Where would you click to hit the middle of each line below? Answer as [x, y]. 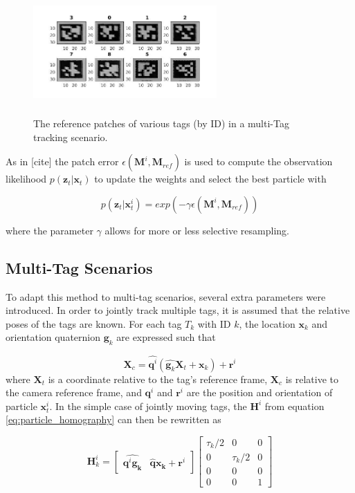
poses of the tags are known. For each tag [94, 323]
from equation [294, 406]
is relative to [312, 379]
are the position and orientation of [260, 392]
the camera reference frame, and [74, 392]
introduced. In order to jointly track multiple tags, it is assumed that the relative [178, 310]
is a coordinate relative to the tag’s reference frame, [158, 379]
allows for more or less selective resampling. [197, 230]
